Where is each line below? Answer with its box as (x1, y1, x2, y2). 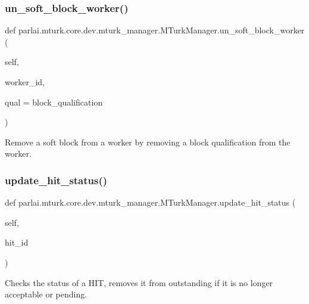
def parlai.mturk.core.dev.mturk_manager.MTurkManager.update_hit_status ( (5, 196, 296, 209)
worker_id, (5, 76, 45, 88)
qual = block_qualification (5, 95, 103, 108)
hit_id (5, 236, 29, 249)
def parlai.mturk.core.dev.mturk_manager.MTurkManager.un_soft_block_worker (5, 24, 305, 36)
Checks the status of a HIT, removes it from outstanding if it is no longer (5, 276, 273, 289)
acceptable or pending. (5, 288, 88, 300)
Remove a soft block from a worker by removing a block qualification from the (5, 135, 291, 148)
